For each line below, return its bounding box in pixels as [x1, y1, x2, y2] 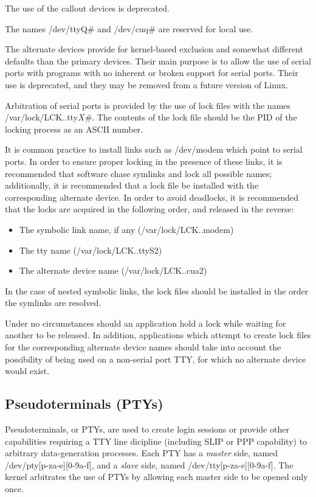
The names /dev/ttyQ [5, 22, 88, 35]
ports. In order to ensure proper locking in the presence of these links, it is [5, 155, 283, 167]
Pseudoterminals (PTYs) [5, 394, 163, 413]
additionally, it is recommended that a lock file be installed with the [5, 179, 259, 192]
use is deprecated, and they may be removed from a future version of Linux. [5, 78, 288, 91]
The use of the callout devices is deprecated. [5, 2, 170, 14]
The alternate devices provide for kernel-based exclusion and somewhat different [5, 43, 303, 55]
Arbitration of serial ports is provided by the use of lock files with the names [5, 99, 291, 111]
